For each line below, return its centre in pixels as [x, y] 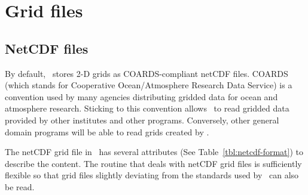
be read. [20, 186]
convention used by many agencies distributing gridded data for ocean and [141, 96]
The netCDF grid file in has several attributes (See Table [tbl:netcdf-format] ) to [154, 152]
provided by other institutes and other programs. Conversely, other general [142, 120]
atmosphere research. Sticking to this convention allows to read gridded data [147, 108]
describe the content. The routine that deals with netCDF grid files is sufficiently [153, 163]
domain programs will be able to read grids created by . [107, 131]
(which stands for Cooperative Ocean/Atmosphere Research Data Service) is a [149, 85]
